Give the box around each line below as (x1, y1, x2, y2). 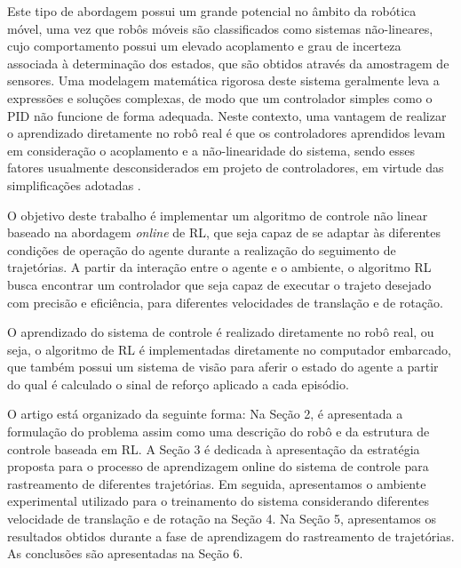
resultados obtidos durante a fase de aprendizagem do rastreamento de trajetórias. (7, 526, 455, 545)
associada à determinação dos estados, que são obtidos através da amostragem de (7, 53, 449, 72)
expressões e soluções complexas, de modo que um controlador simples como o (7, 88, 433, 107)
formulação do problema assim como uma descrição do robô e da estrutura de (7, 422, 430, 441)
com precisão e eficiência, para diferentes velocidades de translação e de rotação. (7, 292, 443, 311)
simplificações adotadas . (7, 175, 141, 194)
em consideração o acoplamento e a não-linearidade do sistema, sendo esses (7, 140, 416, 159)
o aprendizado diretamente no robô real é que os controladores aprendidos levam (7, 124, 446, 142)
